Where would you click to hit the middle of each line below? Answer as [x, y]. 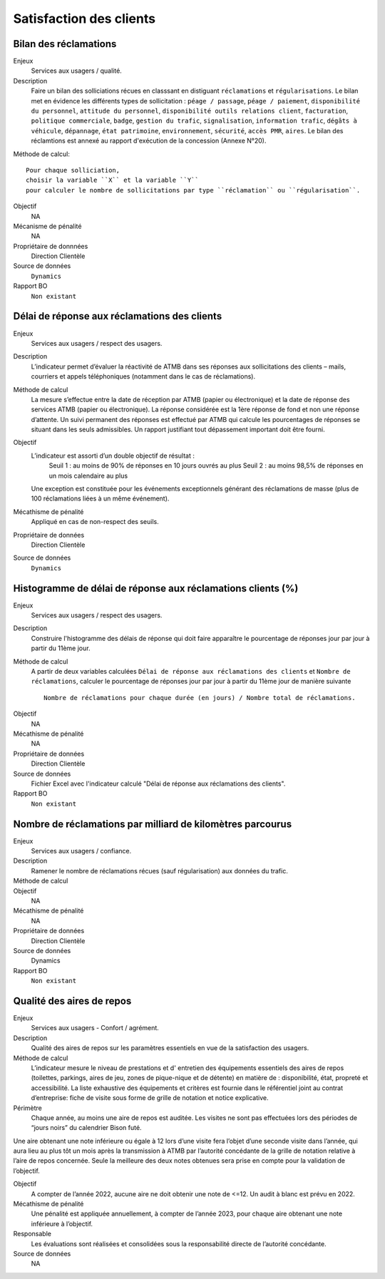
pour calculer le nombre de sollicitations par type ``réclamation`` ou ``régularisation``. [193, 190]
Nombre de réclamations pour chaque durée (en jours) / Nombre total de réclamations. [200, 698]
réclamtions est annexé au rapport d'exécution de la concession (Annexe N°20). [149, 141]
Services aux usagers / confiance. [81, 851]
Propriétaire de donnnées [51, 246]
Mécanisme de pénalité [47, 226]
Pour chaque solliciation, [73, 170]
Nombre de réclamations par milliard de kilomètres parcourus [153, 824]
